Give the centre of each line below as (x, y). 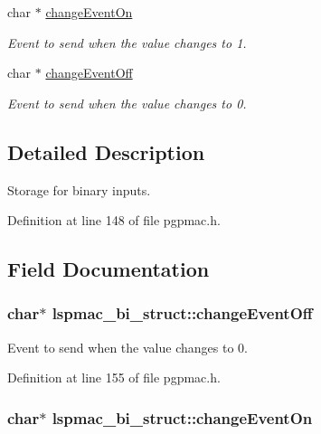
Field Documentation (109, 269)
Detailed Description (106, 151)
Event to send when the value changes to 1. (127, 42)
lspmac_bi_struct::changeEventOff (182, 313)
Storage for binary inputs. (79, 189)
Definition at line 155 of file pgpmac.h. (114, 377)
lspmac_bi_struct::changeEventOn (182, 417)
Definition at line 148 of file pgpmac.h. (114, 220)
